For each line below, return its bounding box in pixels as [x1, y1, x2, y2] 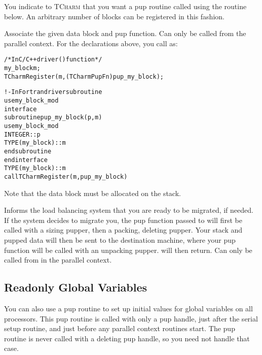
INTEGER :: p [4, 131, 41, 138]
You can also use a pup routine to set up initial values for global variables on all [4, 303, 253, 313]
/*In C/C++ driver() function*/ [4, 56, 102, 63]
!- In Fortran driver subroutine [4, 88, 102, 96]
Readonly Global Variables [4, 279, 147, 295]
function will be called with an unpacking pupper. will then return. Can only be [4, 244, 252, 255]
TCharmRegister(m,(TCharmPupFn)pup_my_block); [4, 73, 164, 80]
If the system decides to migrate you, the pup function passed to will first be [4, 214, 242, 225]
